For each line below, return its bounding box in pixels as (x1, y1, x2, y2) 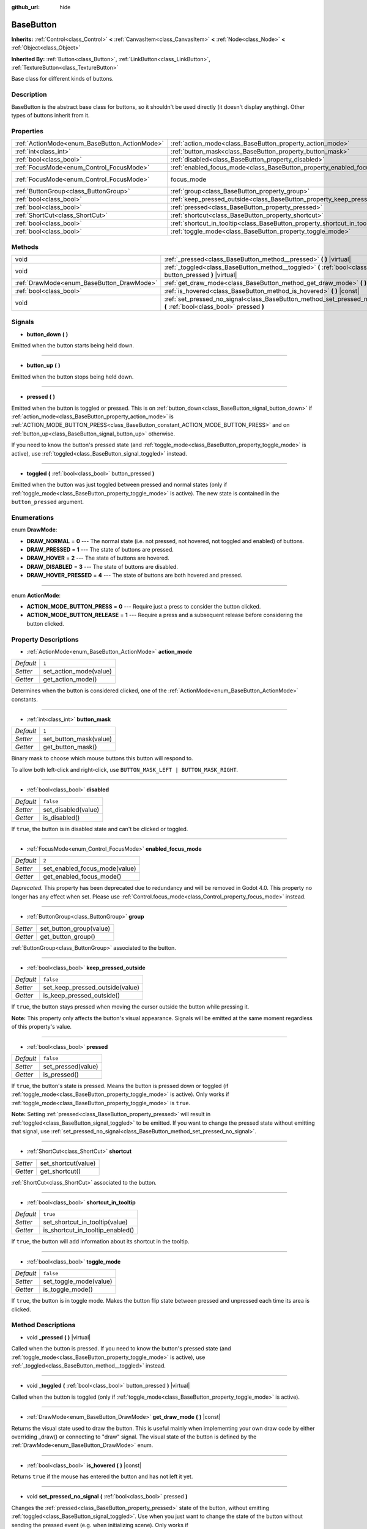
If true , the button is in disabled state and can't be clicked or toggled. (11, 825, 188, 832)
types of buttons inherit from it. (11, 112, 90, 119)
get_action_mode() (43, 675, 97, 684)
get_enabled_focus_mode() (43, 872, 122, 881)
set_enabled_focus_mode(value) (43, 864, 136, 873)
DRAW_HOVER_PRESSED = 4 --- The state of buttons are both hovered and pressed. (26, 572, 243, 579)
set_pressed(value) (43, 1062, 98, 1070)
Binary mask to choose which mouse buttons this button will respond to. (11, 755, 193, 762)
